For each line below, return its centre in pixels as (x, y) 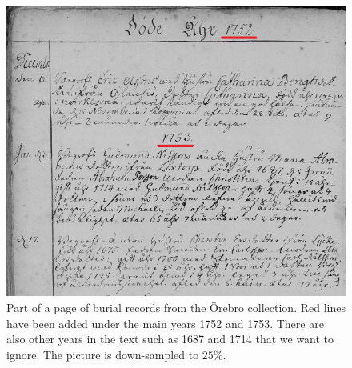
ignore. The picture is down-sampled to (103, 354)
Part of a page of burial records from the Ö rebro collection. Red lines (176, 308)
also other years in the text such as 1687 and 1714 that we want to (170, 339)
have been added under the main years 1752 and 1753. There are (165, 323)
